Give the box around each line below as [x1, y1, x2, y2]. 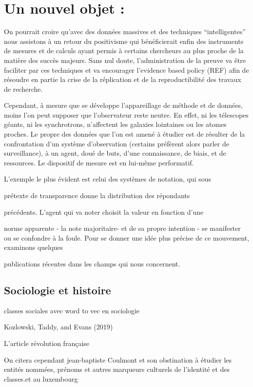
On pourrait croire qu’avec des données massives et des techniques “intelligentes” [4, 26, 246, 37]
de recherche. [4, 83, 43, 94]
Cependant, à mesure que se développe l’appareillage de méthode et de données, [4, 100, 243, 110]
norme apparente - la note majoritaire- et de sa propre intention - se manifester [4, 223, 241, 233]
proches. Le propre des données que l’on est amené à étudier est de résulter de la [4, 129, 245, 139]
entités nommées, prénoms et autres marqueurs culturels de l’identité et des [4, 364, 230, 374]
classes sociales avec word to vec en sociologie [4, 305, 140, 315]
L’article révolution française [4, 338, 90, 348]
